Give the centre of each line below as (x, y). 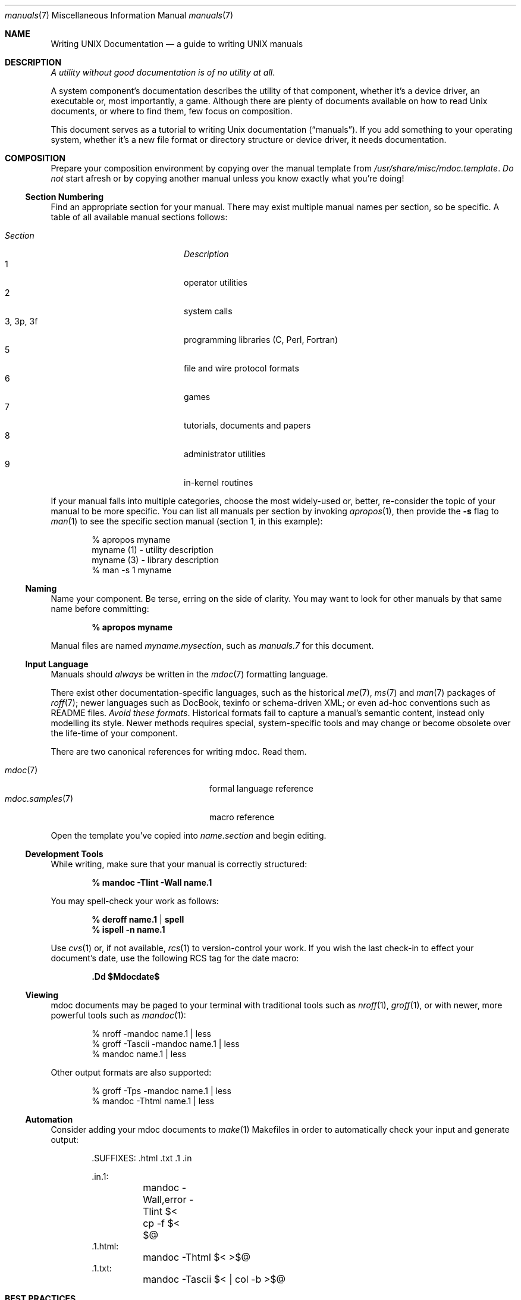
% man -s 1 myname (132, 570)
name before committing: (100, 609)
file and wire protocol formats (241, 368)
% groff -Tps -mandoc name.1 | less (161, 1091)
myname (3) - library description (155, 560)
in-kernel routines (219, 482)
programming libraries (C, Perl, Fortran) (261, 340)
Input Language (57, 664)
